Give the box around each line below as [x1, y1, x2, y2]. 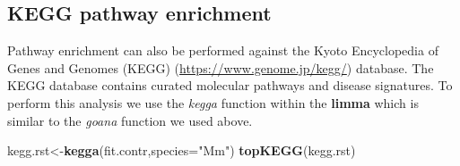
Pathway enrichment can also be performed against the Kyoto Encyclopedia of [7, 41, 438, 60]
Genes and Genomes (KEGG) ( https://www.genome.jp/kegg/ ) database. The [7, 58, 434, 77]
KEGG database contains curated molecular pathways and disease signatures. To [7, 76, 453, 95]
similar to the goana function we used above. [7, 111, 253, 129]
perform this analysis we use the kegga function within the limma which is [7, 93, 419, 112]
